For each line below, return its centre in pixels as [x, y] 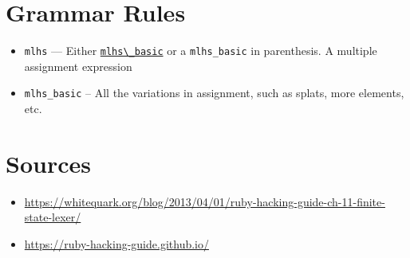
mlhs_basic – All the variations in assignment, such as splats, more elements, [214, 93]
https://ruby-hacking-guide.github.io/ [116, 243]
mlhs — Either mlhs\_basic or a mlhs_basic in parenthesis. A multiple [201, 51]
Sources [48, 163]
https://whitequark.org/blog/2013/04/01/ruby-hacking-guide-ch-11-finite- [205, 201]
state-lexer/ [53, 217]
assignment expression [78, 66]
